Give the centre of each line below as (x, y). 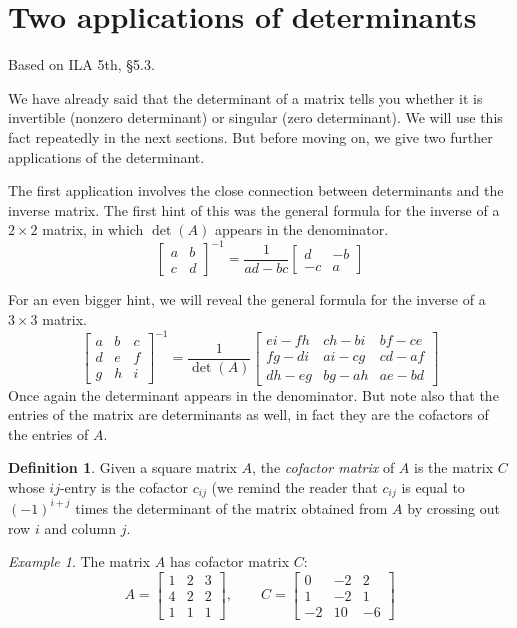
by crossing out (453, 507)
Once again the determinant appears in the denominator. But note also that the (253, 394)
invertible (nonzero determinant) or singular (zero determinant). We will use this (255, 117)
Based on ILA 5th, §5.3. (81, 64)
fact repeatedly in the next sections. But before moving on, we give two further (250, 136)
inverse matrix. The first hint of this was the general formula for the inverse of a (254, 209)
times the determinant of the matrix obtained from (231, 507)
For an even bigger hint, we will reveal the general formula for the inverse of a (247, 299)
